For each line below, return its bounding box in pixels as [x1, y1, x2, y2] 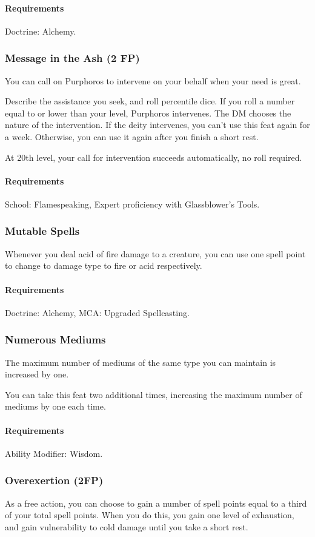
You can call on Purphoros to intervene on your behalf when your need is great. [5, 74, 301, 87]
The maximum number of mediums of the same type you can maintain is [5, 356, 276, 368]
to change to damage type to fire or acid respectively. [5, 259, 202, 272]
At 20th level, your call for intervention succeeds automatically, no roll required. [5, 150, 302, 163]
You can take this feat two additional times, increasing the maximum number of [5, 388, 302, 400]
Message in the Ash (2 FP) [5, 50, 140, 66]
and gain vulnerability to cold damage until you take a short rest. [5, 520, 248, 533]
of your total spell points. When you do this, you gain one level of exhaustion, [5, 508, 294, 521]
